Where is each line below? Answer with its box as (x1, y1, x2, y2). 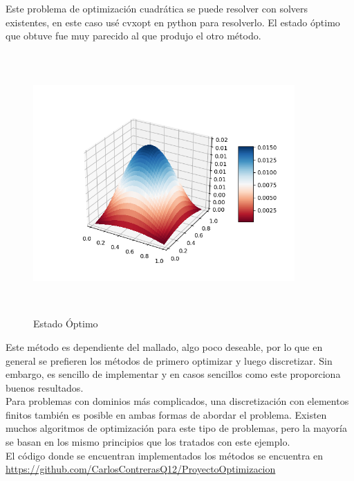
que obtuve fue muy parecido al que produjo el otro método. (6, 28, 261, 43)
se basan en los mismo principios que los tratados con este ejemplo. (6, 435, 290, 449)
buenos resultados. (6, 380, 84, 394)
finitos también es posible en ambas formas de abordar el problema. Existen (6, 407, 327, 421)
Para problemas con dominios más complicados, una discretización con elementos (6, 394, 349, 408)
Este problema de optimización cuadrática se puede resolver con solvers (6, 1, 308, 15)
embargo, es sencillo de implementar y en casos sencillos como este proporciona (6, 367, 341, 381)
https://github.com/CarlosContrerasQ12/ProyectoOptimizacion (6, 462, 276, 476)
